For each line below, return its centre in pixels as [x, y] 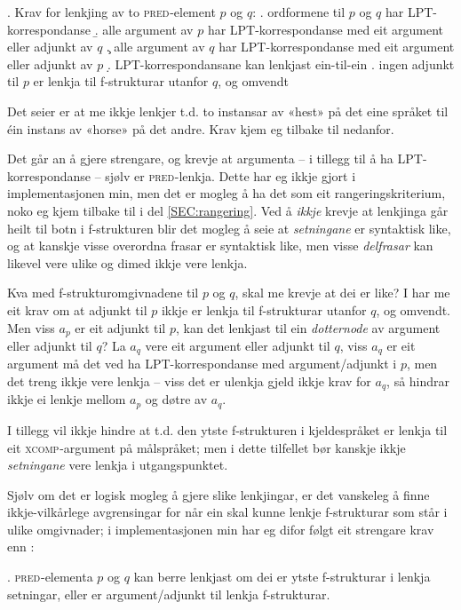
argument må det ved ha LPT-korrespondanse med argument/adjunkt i [202, 364]
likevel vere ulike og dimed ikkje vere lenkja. [127, 262]
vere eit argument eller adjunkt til [238, 345]
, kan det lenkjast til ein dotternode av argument [308, 327]
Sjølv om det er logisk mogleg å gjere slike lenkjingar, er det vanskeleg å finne [219, 494]
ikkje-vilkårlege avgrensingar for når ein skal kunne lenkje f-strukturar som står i [227, 512]
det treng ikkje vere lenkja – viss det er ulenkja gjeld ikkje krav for [189, 381]
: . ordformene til [299, 12]
